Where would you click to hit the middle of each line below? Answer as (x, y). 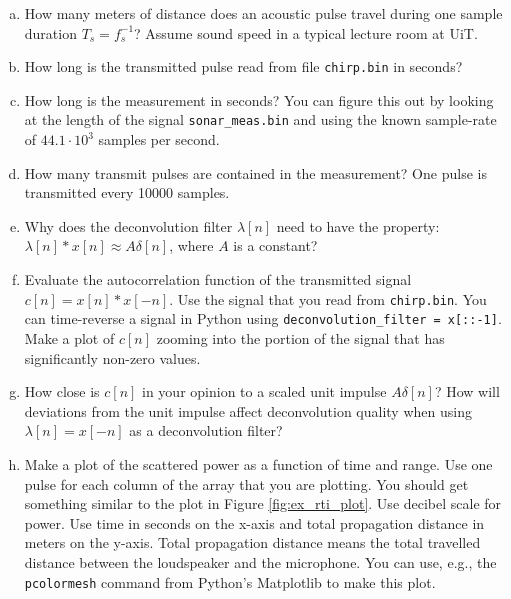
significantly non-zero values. (112, 357)
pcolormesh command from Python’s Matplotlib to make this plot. (230, 581)
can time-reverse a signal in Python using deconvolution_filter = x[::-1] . (263, 318)
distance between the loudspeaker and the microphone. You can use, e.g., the (260, 561)
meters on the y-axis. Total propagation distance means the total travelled (252, 542)
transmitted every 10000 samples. (127, 192)
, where (191, 245)
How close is (62, 391)
